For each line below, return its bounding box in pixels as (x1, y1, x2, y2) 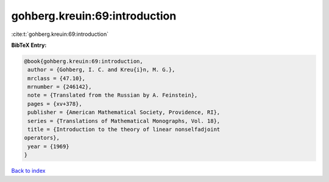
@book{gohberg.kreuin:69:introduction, (24, 58, 143, 65)
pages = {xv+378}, (27, 100, 82, 107)
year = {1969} (27, 143, 69, 150)
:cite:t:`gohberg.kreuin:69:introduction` (11, 30, 109, 38)
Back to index (11, 167, 46, 175)
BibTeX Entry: (11, 41, 47, 49)
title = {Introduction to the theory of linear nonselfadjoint (27, 126, 221, 133)
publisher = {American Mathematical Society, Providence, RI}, (27, 109, 221, 116)
